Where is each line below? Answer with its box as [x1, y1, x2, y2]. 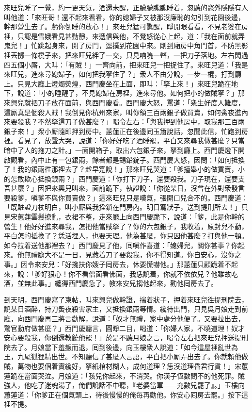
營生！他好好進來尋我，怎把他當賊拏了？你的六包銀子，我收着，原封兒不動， [4, 221, 248, 231]
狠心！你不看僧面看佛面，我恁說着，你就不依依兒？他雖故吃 [47, 268, 238, 279]
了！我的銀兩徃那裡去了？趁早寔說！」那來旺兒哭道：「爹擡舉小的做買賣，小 [4, 164, 245, 174]
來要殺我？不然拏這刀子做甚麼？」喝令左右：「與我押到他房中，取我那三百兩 [4, 116, 245, 127]
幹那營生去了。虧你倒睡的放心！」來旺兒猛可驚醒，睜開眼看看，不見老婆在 [4, 21, 241, 32]
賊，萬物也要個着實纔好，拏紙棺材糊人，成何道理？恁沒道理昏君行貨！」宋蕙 [4, 361, 248, 371]
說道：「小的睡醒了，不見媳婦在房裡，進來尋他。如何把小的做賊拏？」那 [17, 88, 245, 98]
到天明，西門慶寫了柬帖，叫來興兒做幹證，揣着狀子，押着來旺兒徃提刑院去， [4, 294, 248, 304]
